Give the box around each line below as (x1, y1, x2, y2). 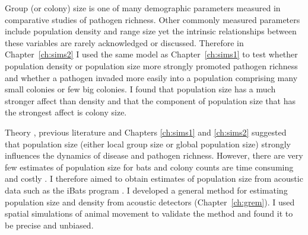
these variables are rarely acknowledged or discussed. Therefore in (5, 36, 244, 49)
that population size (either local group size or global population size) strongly (5, 137, 291, 150)
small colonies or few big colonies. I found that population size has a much (5, 83, 276, 95)
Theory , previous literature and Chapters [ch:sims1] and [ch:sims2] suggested (5, 125, 287, 138)
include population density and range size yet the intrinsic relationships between (5, 25, 297, 37)
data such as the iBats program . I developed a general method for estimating (5, 184, 288, 196)
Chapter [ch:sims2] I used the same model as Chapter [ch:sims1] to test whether (5, 48, 298, 60)
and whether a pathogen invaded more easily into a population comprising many (5, 71, 298, 83)
